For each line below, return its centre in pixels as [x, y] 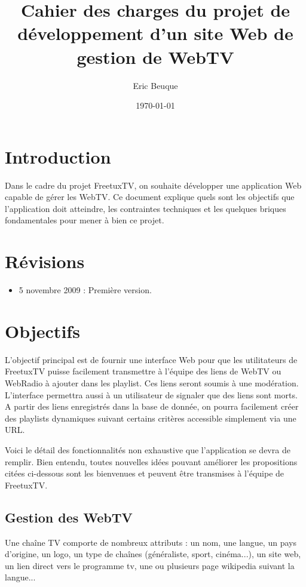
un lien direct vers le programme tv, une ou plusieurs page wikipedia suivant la [150, 565]
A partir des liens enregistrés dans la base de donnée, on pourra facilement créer [152, 406]
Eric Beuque [155, 85]
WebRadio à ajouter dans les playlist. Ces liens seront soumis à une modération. [152, 383]
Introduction [58, 156]
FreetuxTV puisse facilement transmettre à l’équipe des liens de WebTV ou [143, 371]
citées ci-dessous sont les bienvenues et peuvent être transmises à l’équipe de [145, 473]
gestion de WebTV [155, 56]
